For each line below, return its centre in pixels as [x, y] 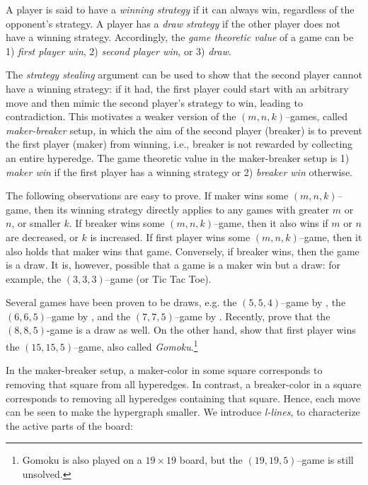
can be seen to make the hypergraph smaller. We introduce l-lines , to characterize [183, 412]
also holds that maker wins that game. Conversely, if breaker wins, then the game [183, 251]
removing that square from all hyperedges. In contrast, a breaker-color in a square [184, 384]
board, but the [211, 460]
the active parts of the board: [69, 425]
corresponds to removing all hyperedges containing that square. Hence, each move [183, 398]
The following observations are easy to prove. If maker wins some [147, 195]
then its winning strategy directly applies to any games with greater [182, 209]
